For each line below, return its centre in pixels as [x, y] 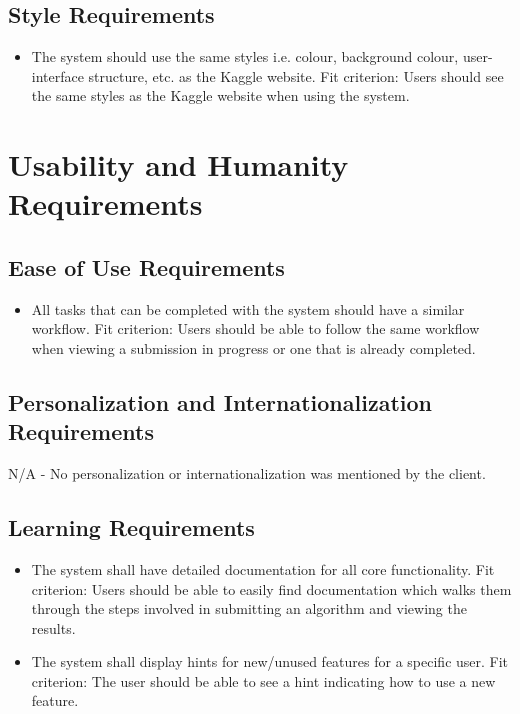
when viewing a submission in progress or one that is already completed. [253, 347]
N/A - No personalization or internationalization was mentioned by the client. [247, 473]
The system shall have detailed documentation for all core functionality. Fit [263, 568]
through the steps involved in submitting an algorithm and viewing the [249, 608]
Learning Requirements [131, 527]
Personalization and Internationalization [220, 401]
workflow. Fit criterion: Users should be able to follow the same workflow [255, 328]
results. [53, 627]
